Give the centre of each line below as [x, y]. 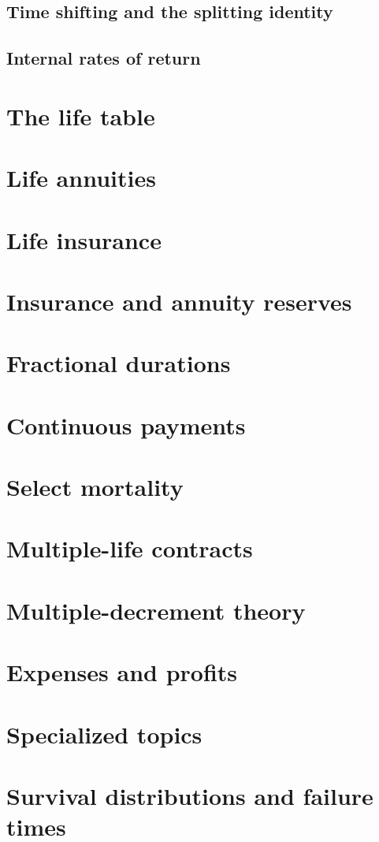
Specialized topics [104, 734]
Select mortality [95, 486]
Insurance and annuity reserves [179, 301]
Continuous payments [126, 425]
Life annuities [81, 178]
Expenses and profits [122, 672]
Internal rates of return [104, 58]
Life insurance [84, 239]
